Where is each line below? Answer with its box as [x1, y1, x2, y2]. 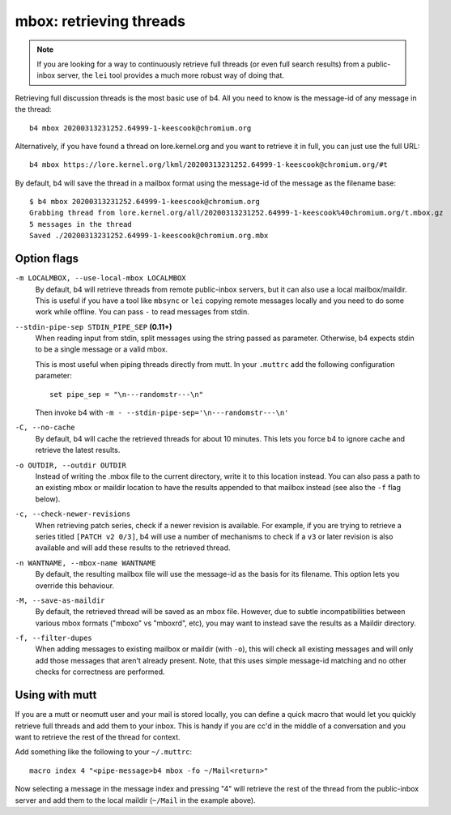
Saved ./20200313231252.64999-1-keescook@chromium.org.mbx [29, 231, 269, 241]
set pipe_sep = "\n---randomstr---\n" [49, 390, 204, 399]
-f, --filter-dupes [15, 634, 92, 643]
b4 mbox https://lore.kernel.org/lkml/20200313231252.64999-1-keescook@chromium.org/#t [29, 160, 389, 169]
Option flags [15, 252, 79, 266]
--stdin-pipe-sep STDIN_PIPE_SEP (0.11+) [15, 322, 172, 331]
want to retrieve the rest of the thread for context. [15, 732, 181, 741]
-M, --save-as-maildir [15, 595, 105, 605]
